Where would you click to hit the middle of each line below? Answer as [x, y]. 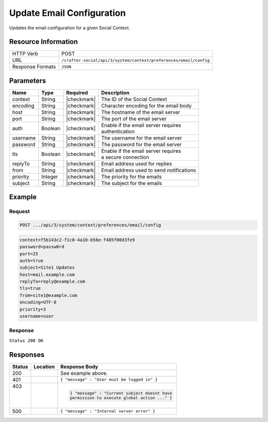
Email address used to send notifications [148, 170]
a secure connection [125, 157]
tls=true [30, 288]
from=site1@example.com [49, 295]
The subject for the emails [132, 183]
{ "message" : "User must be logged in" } [109, 380]
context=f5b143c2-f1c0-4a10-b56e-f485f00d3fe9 [77, 240]
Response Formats [34, 67]
